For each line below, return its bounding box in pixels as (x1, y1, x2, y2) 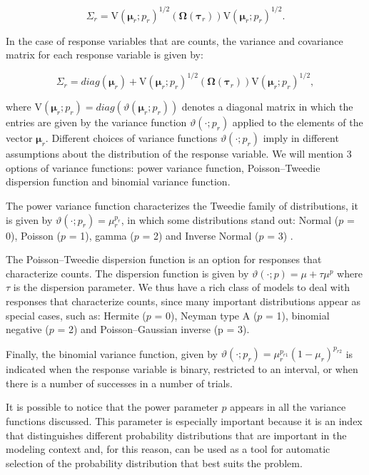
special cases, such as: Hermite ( (6, 307, 146, 322)
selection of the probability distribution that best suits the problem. (6, 455, 303, 470)
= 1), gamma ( (69, 228, 134, 242)
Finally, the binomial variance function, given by (6, 346, 218, 361)
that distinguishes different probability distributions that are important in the (6, 427, 347, 442)
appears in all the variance (230, 399, 346, 414)
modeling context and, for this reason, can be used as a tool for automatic (6, 441, 330, 456)
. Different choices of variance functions (45, 131, 218, 145)
